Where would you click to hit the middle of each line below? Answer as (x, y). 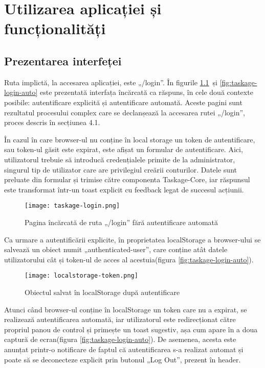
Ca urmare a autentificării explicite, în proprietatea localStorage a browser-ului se (132, 239)
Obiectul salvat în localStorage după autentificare (102, 292)
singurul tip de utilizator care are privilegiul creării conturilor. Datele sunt (120, 169)
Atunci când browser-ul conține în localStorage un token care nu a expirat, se (126, 309)
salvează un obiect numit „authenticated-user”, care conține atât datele (116, 249)
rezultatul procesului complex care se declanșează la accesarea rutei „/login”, (125, 112)
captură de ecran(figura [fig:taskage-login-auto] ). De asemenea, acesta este (120, 339)
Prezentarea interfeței (63, 60)
